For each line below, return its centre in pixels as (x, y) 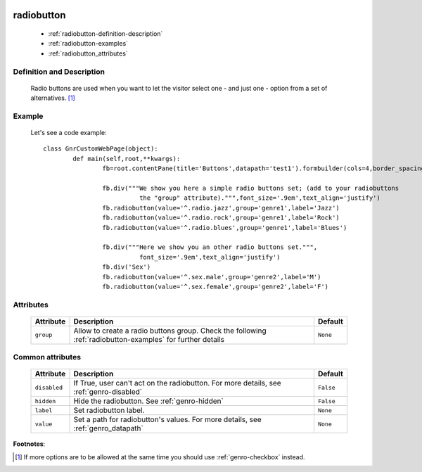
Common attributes (47, 357)
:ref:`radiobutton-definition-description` (105, 34)
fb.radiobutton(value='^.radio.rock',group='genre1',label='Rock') (221, 218)
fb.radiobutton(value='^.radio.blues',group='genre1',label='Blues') (225, 228)
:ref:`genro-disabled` (108, 392)
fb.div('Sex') (127, 267)
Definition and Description (59, 72)
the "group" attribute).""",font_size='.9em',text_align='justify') (260, 198)
